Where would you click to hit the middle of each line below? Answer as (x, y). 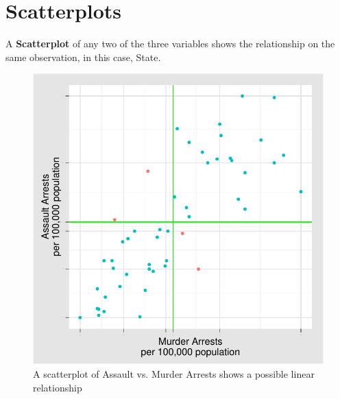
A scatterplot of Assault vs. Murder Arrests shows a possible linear (174, 373)
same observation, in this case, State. (83, 57)
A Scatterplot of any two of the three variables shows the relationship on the (170, 44)
